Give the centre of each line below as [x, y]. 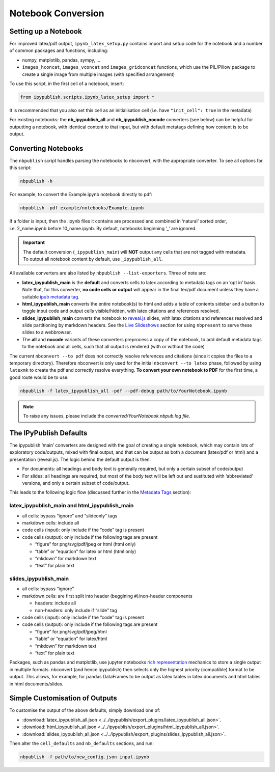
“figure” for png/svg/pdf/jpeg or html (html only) [85, 544]
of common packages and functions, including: [59, 50]
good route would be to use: [39, 377]
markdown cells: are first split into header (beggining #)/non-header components [107, 596]
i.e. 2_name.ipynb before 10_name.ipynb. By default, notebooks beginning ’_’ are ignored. [103, 228]
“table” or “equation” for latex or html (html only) [86, 551]
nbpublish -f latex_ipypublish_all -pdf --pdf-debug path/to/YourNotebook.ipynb [123, 391]
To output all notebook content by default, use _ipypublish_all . [93, 259]
